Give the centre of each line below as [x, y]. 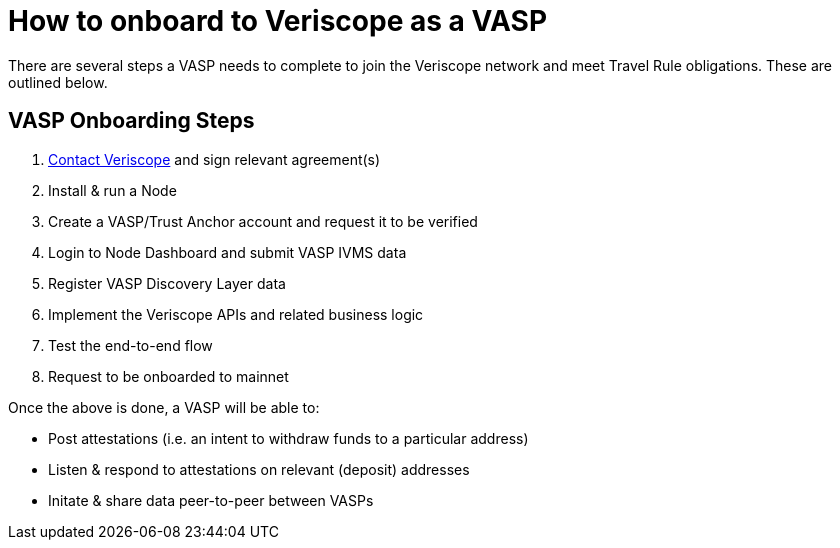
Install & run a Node [112, 190]
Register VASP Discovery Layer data [167, 283]
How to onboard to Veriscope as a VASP [278, 21]
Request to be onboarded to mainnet [168, 376]
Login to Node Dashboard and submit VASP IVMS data [227, 252]
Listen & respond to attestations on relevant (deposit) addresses [259, 469]
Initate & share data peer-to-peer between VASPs [211, 500]
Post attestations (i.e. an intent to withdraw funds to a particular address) [288, 438]
